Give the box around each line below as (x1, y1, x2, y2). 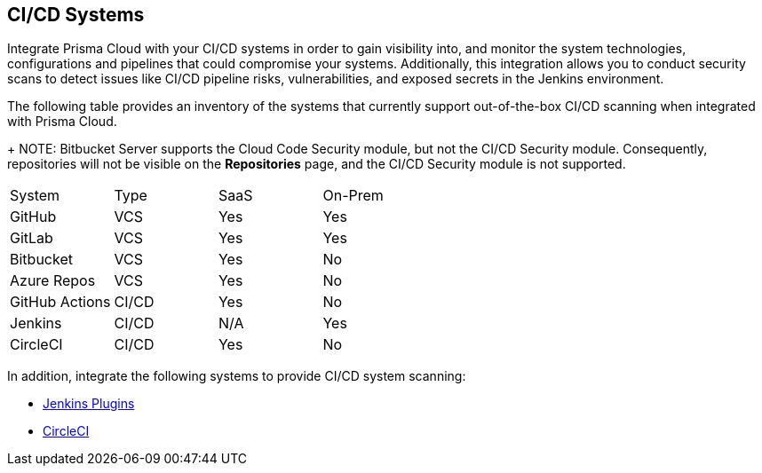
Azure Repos (10, 272, 96, 290)
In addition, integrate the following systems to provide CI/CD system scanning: (7, 368, 466, 384)
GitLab (10, 229, 53, 248)
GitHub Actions (10, 293, 111, 311)
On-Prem (322, 186, 384, 205)
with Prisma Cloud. (7, 114, 117, 130)
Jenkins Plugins (43, 396, 135, 412)
